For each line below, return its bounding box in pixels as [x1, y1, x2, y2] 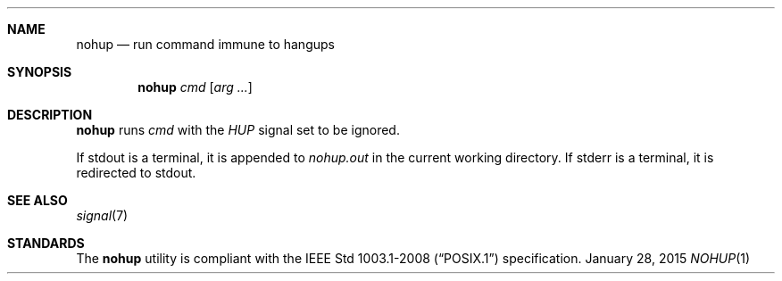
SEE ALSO [7, 193, 68, 208]
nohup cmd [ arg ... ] [137, 79, 253, 95]
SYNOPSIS [7, 64, 72, 79]
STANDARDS [7, 236, 85, 251]
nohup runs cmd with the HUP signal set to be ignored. [76, 122, 400, 137]
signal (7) [76, 208, 129, 223]
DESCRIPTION [7, 107, 93, 122]
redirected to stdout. [76, 165, 196, 180]
